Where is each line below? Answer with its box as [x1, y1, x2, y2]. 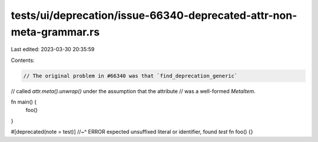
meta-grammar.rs [11, 25, 100, 38]
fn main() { [11, 98, 37, 105]
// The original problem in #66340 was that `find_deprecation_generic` [23, 72, 238, 79]
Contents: [11, 57, 35, 64]
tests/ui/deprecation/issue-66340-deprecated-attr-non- [11, 9, 297, 22]
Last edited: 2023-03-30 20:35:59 [11, 46, 95, 53]
